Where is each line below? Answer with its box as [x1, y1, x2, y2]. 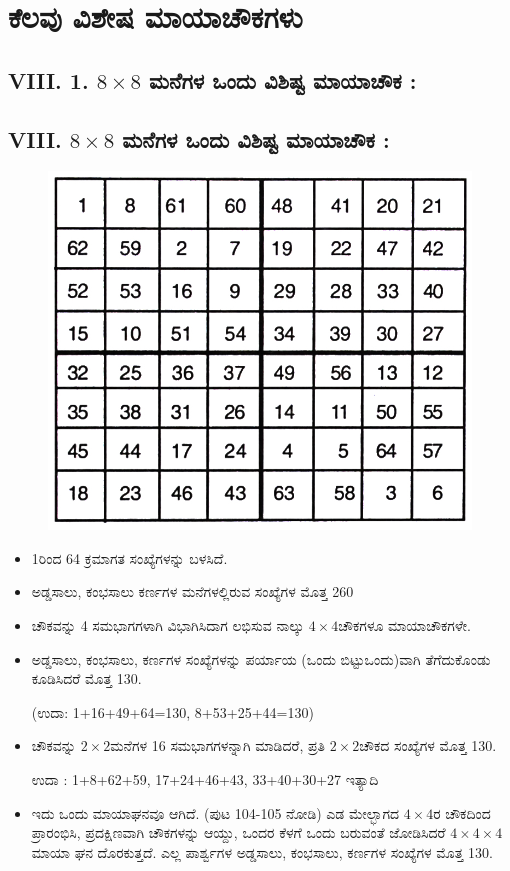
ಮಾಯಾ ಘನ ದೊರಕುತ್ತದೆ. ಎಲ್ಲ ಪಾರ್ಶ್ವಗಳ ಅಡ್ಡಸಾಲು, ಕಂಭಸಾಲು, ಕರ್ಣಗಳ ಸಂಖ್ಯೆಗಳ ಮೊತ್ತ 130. [31, 841, 493, 862]
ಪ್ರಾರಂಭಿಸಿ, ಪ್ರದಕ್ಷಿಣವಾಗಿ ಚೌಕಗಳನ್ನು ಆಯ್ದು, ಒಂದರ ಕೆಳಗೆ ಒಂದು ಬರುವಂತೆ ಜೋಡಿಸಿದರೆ [31, 822, 446, 843]
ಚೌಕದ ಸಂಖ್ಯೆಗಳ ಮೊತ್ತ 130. [359, 735, 497, 756]
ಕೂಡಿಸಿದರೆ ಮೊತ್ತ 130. [31, 668, 142, 689]
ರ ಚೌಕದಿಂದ [433, 802, 491, 823]
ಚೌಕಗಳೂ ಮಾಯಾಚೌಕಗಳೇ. [338, 615, 472, 636]
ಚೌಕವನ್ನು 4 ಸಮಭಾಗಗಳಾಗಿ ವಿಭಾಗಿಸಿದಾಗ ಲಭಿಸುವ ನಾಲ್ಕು [31, 615, 305, 636]
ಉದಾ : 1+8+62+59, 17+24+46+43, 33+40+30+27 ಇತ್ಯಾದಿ [31, 769, 379, 789]
